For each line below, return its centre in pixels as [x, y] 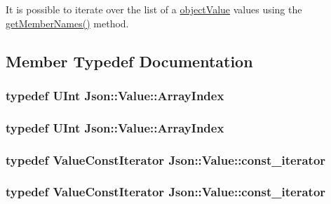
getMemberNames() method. [67, 23]
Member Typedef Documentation [129, 61]
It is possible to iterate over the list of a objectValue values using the [154, 9]
